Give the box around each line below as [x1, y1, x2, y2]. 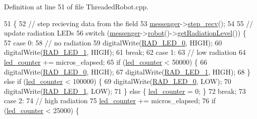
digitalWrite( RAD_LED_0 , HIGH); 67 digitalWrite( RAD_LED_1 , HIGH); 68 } [4, 66, 251, 77]
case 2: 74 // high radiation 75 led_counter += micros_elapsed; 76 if [4, 95, 216, 106]
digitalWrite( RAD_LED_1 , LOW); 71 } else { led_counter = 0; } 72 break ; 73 [4, 85, 246, 96]
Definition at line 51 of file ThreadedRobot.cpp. [4, 1, 149, 11]
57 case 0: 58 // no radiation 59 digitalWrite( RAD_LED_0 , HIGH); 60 [4, 37, 222, 47]
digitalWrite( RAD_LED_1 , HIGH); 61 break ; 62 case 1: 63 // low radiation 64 [4, 47, 246, 57]
